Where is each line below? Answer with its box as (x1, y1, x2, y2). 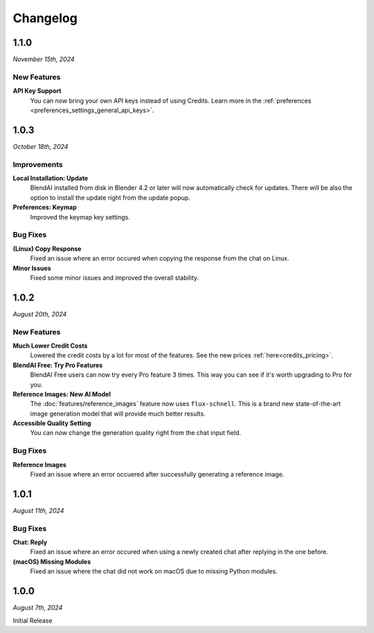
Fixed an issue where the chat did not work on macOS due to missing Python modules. (30, 567, 278, 576)
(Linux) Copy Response (12, 244, 82, 253)
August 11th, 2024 (12, 506, 64, 515)
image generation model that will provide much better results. (30, 409, 206, 418)
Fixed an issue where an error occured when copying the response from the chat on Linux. (30, 254, 290, 262)
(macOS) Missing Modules (12, 558, 91, 566)
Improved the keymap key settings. (30, 213, 131, 221)
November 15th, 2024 (12, 55, 75, 64)
